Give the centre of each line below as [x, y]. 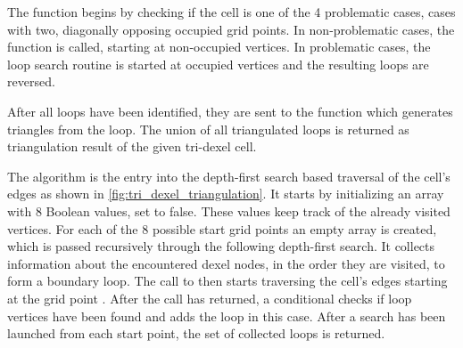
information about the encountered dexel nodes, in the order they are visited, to [226, 263]
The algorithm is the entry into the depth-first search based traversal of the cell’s [229, 176]
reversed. [31, 81]
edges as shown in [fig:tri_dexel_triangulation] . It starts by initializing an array [226, 194]
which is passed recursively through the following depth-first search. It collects [221, 246]
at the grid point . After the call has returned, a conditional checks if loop [210, 298]
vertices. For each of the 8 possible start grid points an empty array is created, [222, 228]
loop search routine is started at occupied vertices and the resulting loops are [218, 64]
